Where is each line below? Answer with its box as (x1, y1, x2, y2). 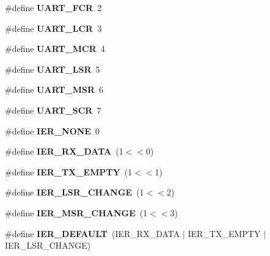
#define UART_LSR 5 (5, 62, 100, 75)
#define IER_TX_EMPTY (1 (5, 165, 133, 178)
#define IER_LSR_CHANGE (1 (5, 186, 144, 199)
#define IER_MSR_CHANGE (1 (5, 206, 148, 219)
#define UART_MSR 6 (5, 83, 104, 96)
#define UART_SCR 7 (5, 103, 101, 116)
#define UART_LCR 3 (5, 21, 102, 34)
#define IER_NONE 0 (5, 124, 100, 137)
